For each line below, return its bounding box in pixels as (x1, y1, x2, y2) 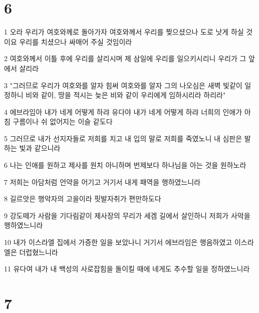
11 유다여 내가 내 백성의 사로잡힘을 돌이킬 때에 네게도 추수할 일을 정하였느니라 (4, 263, 250, 274)
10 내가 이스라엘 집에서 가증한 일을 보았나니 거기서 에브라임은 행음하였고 (4, 237, 232, 247)
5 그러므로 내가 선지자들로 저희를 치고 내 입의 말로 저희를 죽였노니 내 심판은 (4, 133, 242, 143)
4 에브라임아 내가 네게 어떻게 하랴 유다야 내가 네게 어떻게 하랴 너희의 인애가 (4, 106, 242, 117)
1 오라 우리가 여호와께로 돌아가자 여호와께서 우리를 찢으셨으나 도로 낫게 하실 (4, 27, 244, 37)
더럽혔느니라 (19, 246, 58, 257)
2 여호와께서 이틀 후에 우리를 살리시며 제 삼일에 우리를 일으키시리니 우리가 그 (4, 53, 246, 64)
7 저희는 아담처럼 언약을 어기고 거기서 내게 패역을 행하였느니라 (4, 176, 201, 187)
